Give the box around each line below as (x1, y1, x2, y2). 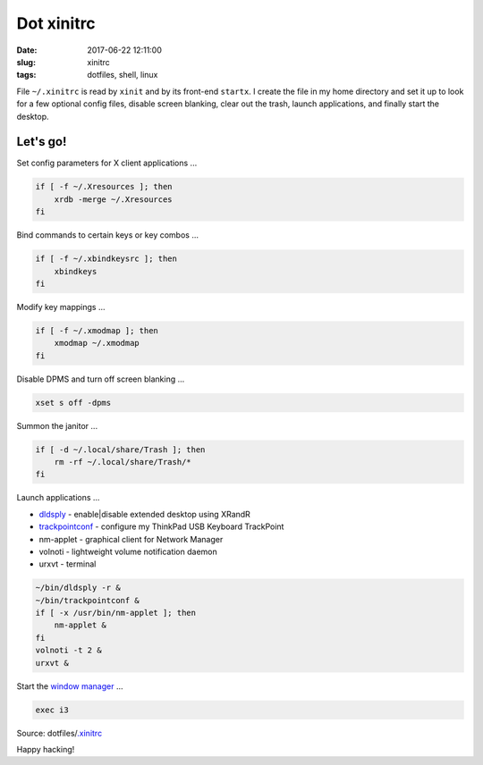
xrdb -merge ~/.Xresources (54, 194, 174, 205)
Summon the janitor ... (16, 420, 98, 431)
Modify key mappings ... (16, 301, 106, 312)
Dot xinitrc (16, 13, 96, 33)
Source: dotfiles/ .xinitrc (16, 727, 103, 738)
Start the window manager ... (16, 680, 124, 692)
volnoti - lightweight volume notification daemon (38, 546, 218, 557)
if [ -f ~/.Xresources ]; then (35, 181, 174, 192)
